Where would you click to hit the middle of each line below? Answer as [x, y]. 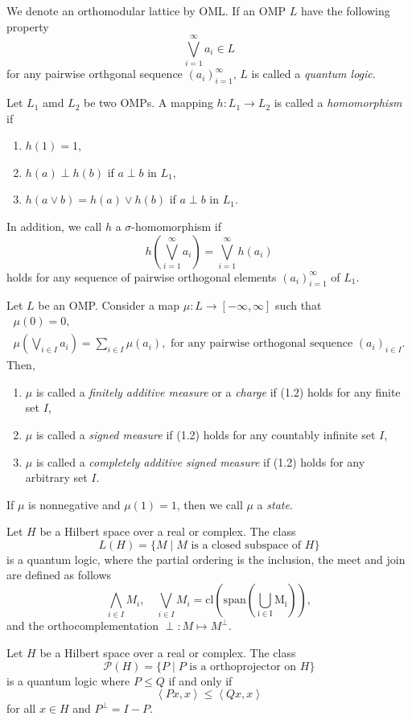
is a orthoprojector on [243, 667]
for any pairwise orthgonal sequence [95, 74]
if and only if [200, 680]
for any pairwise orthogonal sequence [262, 344]
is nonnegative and [74, 504]
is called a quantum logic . [313, 74]
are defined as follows [59, 575]
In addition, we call [54, 226]
